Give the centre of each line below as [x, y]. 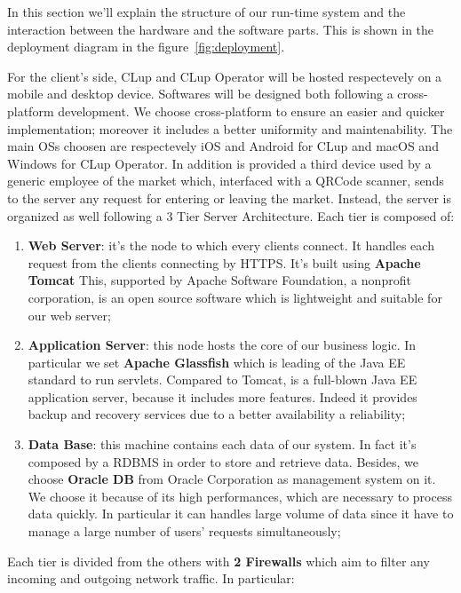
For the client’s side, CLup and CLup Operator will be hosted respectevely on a [225, 76]
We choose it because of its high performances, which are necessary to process [240, 496]
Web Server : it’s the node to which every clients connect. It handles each [231, 245]
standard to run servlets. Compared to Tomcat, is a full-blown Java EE [223, 380]
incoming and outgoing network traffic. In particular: [151, 578]
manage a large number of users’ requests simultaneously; [184, 531]
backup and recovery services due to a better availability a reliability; [217, 414]
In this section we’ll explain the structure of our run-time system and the [207, 12]
